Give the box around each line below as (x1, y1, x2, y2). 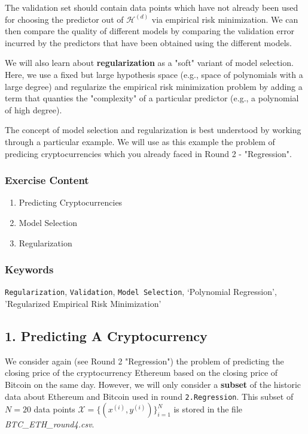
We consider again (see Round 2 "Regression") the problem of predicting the (5, 354, 284, 367)
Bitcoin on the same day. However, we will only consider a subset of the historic (5, 378, 301, 390)
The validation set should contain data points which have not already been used (5, 1, 298, 13)
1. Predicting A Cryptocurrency (5, 326, 208, 345)
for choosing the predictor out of (5, 13, 124, 25)
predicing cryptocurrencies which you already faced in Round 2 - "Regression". (5, 147, 292, 159)
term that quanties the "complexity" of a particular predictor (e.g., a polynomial (5, 92, 299, 104)
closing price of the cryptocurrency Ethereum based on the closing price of (5, 366, 278, 379)
